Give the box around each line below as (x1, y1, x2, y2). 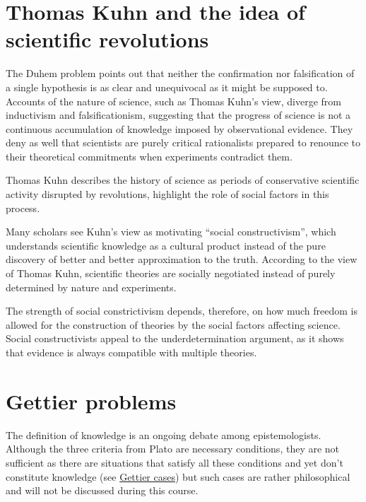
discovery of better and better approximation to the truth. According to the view (6, 252, 358, 267)
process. (6, 200, 40, 215)
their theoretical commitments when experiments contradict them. (6, 148, 293, 163)
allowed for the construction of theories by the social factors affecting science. (6, 317, 341, 332)
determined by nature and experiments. (6, 279, 177, 294)
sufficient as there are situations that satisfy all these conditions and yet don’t (6, 455, 343, 469)
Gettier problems (6, 386, 177, 415)
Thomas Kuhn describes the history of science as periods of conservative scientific (6, 173, 360, 187)
